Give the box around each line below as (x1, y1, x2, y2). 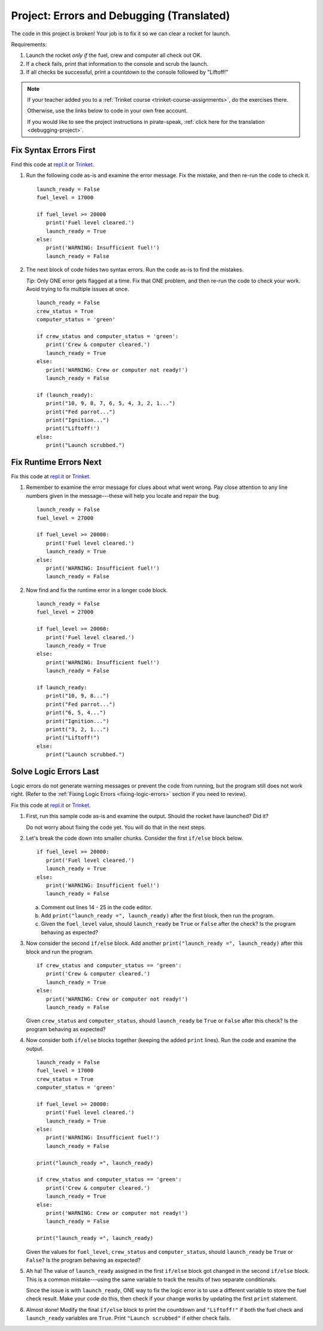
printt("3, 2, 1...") (45, 726, 109, 733)
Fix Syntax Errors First (11, 145, 96, 155)
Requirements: (11, 41, 47, 48)
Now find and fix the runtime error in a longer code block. (26, 587, 168, 594)
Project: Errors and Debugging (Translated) (11, 9, 230, 22)
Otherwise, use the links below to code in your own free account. (27, 107, 188, 114)
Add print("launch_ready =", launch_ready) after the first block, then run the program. (41, 912, 275, 919)
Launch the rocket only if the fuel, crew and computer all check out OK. (26, 51, 202, 59)
